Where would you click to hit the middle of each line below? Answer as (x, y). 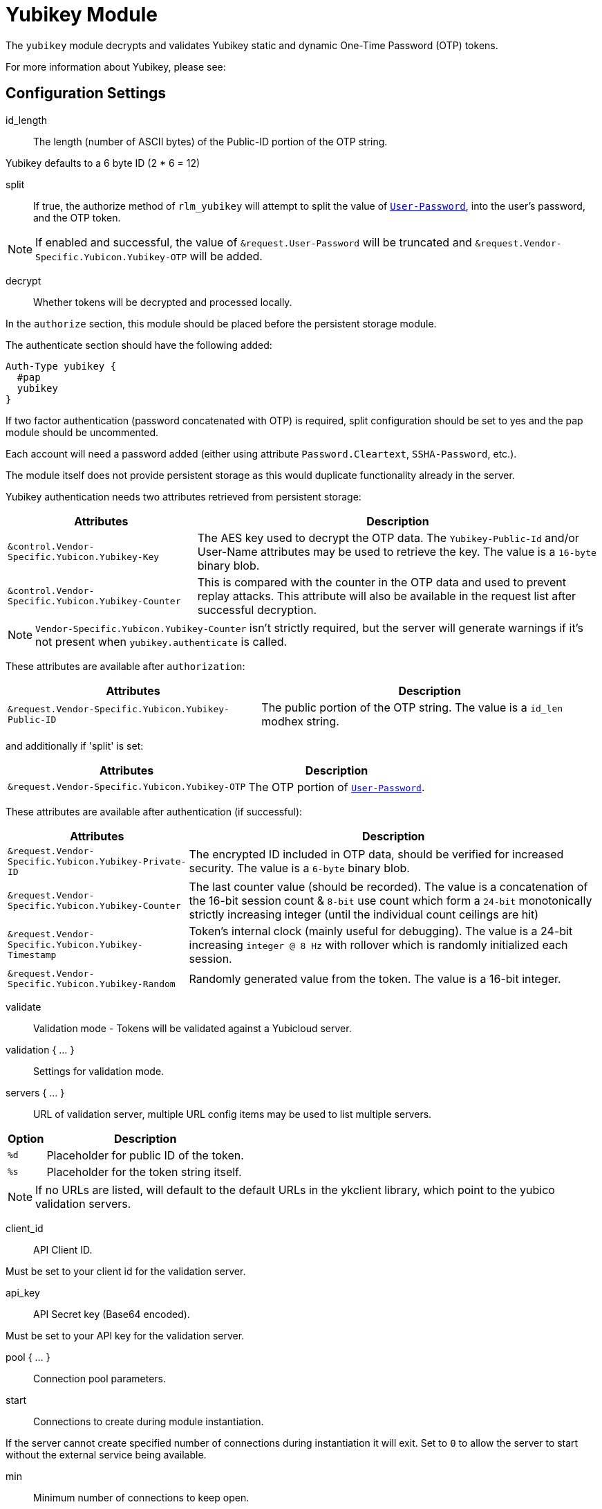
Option (26, 1138)
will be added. (226, 256)
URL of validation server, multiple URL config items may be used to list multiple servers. (233, 1114)
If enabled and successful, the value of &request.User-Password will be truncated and (254, 242)
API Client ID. (63, 1249)
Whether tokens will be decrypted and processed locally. (163, 302)
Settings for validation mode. (99, 1071)
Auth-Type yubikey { (61, 366)
